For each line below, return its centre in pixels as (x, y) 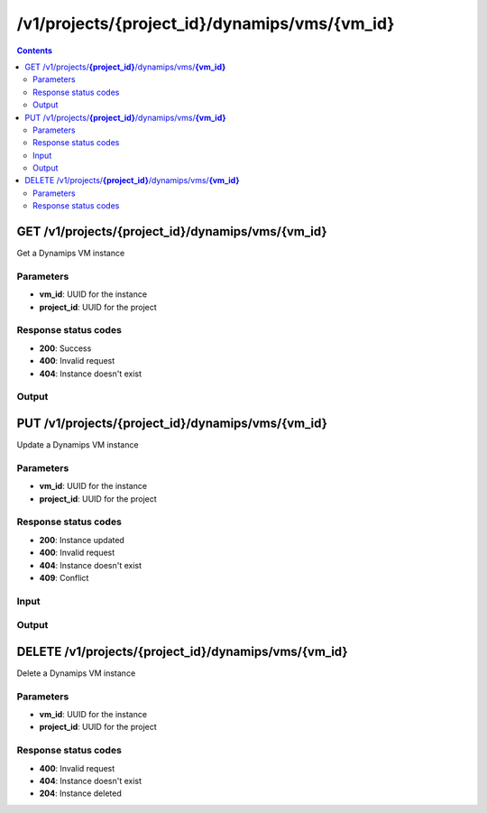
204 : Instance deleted (80, 793)
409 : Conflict (64, 577)
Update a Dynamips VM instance (78, 445)
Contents (35, 51)
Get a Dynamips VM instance (71, 254)
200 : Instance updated (82, 540)
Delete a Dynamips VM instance (76, 673)
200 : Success (65, 348)
